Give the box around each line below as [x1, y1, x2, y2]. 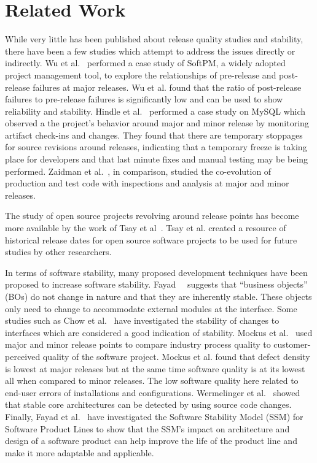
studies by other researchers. [5, 245, 112, 258]
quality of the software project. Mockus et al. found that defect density [42, 350, 310, 362]
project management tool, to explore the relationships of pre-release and [5, 68, 276, 81]
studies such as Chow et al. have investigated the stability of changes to [5, 314, 280, 327]
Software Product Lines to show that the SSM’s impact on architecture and [5, 422, 290, 435]
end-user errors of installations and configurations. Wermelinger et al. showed [5, 386, 300, 399]
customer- [273, 338, 311, 351]
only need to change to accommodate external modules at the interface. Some [5, 302, 297, 315]
